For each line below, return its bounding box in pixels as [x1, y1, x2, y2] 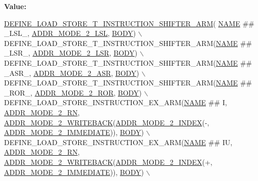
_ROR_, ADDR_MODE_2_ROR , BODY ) [4, 87, 142, 98]
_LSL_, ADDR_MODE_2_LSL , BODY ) [4, 28, 136, 38]
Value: [4, 1, 26, 11]
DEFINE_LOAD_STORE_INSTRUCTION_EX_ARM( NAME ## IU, [4, 137, 233, 147]
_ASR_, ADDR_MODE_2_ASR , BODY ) [4, 67, 140, 78]
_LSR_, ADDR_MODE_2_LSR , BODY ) [4, 48, 138, 58]
